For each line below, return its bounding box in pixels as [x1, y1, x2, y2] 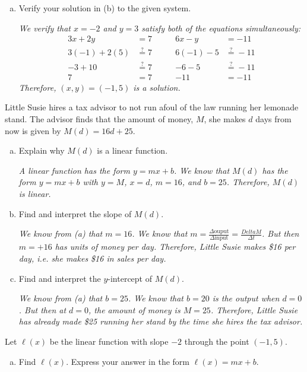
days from [255, 112, 292, 125]
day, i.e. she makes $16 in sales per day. [18, 252, 166, 264]
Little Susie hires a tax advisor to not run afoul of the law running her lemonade [5, 101, 299, 113]
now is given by [5, 124, 61, 136]
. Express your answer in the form [66, 355, 189, 367]
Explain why [18, 144, 65, 157]
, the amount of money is [88, 303, 181, 316]
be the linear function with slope [49, 335, 169, 347]
